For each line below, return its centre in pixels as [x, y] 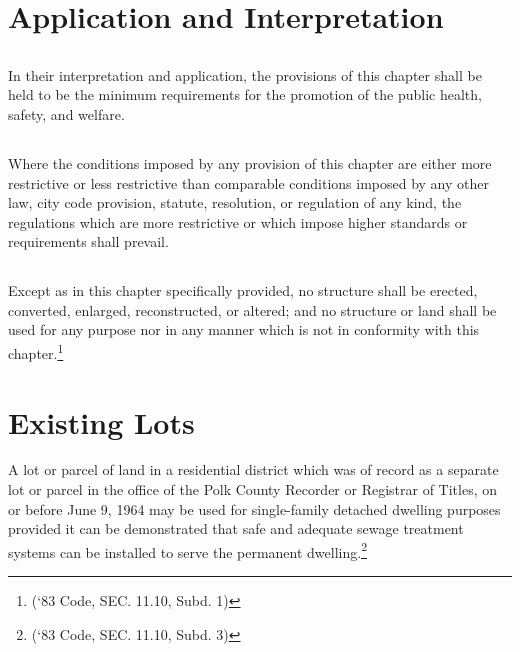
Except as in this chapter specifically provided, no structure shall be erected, [243, 290]
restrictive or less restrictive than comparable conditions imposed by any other [248, 182]
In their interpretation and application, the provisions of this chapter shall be [245, 74]
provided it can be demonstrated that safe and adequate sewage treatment [236, 528]
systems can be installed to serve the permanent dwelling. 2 [187, 550]
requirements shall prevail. [88, 241]
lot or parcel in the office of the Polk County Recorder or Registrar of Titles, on [253, 489]
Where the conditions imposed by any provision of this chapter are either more [250, 162]
